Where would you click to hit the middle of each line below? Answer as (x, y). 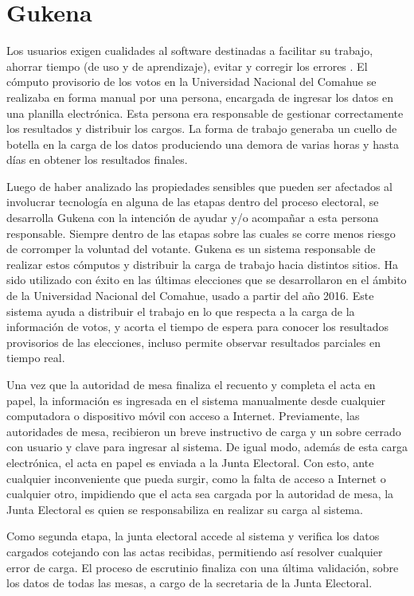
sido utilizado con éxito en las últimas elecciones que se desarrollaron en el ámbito (207, 280)
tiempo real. (36, 358)
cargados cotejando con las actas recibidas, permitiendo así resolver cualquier (195, 551)
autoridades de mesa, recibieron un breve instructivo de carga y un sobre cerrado (204, 431)
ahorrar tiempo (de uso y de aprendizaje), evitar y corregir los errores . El (187, 66)
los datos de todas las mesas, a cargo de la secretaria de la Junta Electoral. (189, 583)
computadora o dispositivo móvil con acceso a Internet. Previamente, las (183, 416)
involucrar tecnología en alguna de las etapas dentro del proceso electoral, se (193, 202)
